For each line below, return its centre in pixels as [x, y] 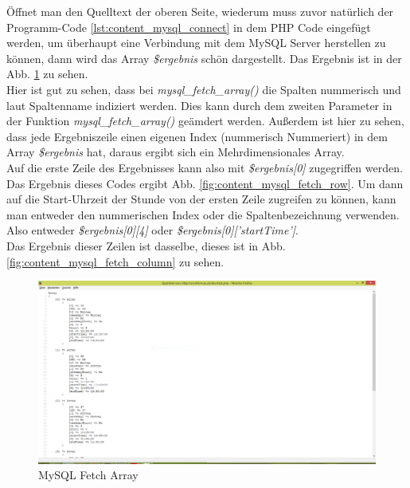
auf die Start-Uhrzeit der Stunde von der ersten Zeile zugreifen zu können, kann [201, 199]
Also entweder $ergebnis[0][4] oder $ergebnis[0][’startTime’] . [152, 230]
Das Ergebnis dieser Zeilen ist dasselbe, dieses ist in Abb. [146, 245]
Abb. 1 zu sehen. [47, 74]
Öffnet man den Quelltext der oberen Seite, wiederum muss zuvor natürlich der [200, 11]
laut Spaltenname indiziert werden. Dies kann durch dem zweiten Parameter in [199, 105]
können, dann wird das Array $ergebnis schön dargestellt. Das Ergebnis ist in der [204, 58]
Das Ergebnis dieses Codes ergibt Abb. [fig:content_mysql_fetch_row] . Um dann [205, 183]
